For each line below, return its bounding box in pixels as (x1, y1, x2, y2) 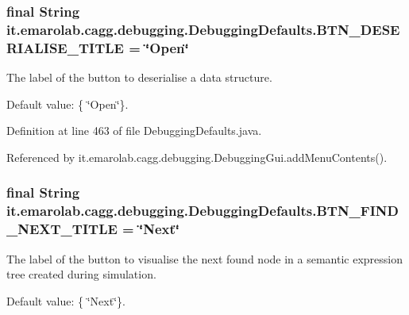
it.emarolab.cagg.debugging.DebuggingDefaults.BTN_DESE (6, 19, 400, 39)
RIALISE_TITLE (6, 37, 124, 57)
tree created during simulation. (6, 266, 156, 282)
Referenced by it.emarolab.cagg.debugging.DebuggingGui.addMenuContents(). (6, 148, 388, 165)
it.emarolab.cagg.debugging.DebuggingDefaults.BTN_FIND (6, 201, 399, 221)
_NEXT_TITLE (6, 219, 118, 239)
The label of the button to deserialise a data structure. (6, 69, 272, 86)
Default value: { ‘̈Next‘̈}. (6, 292, 125, 309)
